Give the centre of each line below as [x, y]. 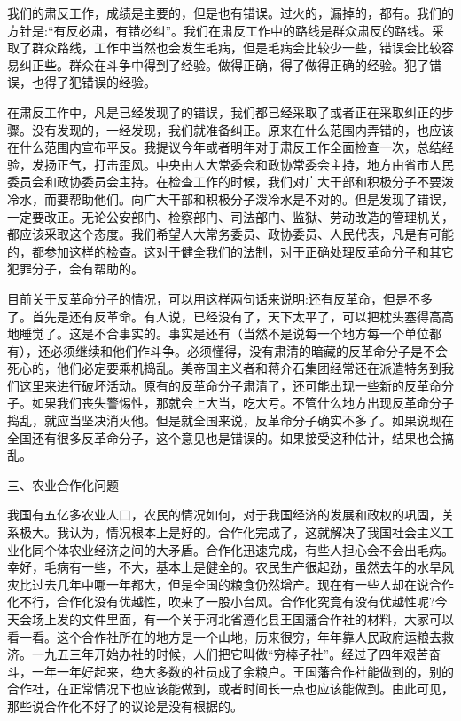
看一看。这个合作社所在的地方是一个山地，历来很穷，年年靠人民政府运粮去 [224, 636]
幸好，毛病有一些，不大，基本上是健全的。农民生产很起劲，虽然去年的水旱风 [230, 567]
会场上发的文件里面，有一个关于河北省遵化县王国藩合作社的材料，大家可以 [236, 619]
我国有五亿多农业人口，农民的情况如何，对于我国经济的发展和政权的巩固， [224, 515]
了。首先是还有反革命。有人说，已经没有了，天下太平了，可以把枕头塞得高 [224, 316]
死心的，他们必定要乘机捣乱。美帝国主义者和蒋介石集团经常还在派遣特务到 [224, 368]
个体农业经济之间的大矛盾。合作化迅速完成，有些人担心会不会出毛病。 [249, 549]
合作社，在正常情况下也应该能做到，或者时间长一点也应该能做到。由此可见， [230, 689]
